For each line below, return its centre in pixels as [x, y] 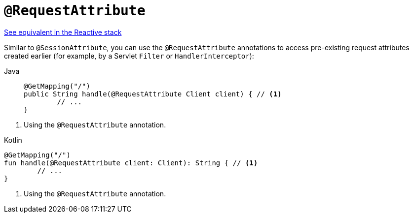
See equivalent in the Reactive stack [63, 32]
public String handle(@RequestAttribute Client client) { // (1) [153, 94]
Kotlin [13, 140]
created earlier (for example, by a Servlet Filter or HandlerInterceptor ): [129, 56]
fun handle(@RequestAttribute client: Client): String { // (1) [131, 163]
